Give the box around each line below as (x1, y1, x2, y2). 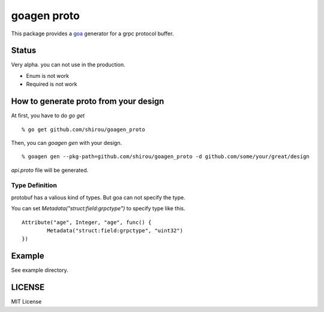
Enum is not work (26, 72, 69, 79)
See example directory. (11, 266, 68, 274)
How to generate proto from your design (11, 96, 164, 107)
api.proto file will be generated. (11, 166, 89, 174)
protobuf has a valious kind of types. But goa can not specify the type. (11, 193, 185, 201)
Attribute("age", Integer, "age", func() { (22, 219, 152, 226)
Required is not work (26, 81, 77, 88)
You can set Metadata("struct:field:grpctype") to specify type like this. (11, 205, 185, 212)
